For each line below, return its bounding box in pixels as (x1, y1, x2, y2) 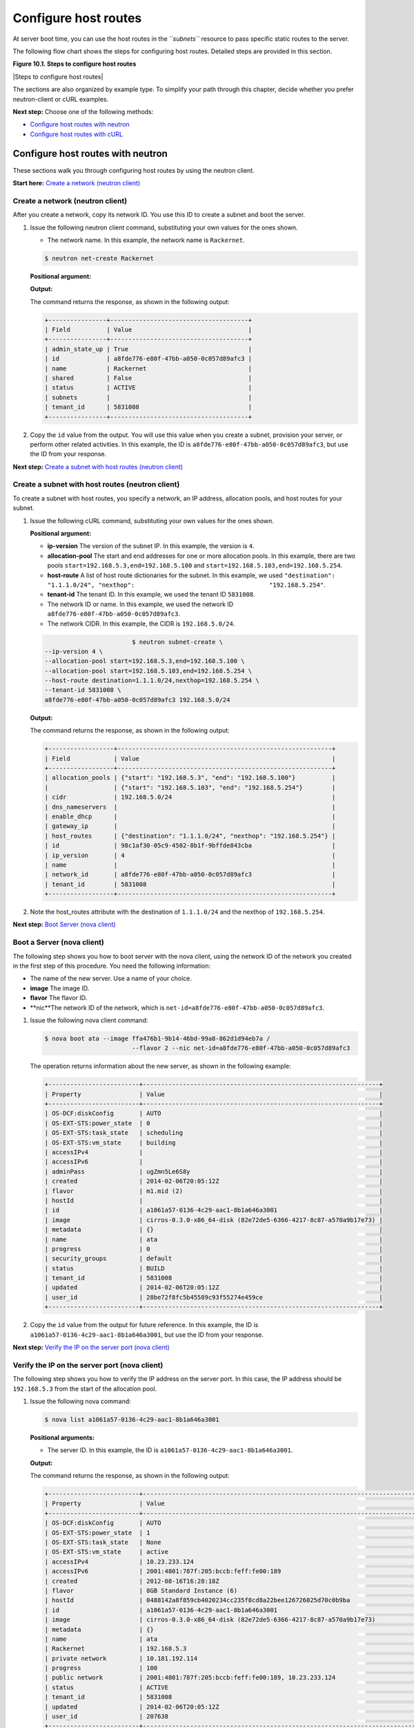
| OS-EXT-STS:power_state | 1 (44, 1528, 151, 1537)
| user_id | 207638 (44, 1713, 169, 1720)
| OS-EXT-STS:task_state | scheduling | (44, 1129, 383, 1137)
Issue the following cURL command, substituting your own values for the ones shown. (30, 516, 274, 525)
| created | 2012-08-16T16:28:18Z (44, 1577, 220, 1585)
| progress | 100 (44, 1664, 158, 1672)
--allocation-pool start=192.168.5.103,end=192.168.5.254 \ (44, 667, 253, 675)
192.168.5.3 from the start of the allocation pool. (12, 1384, 157, 1393)
